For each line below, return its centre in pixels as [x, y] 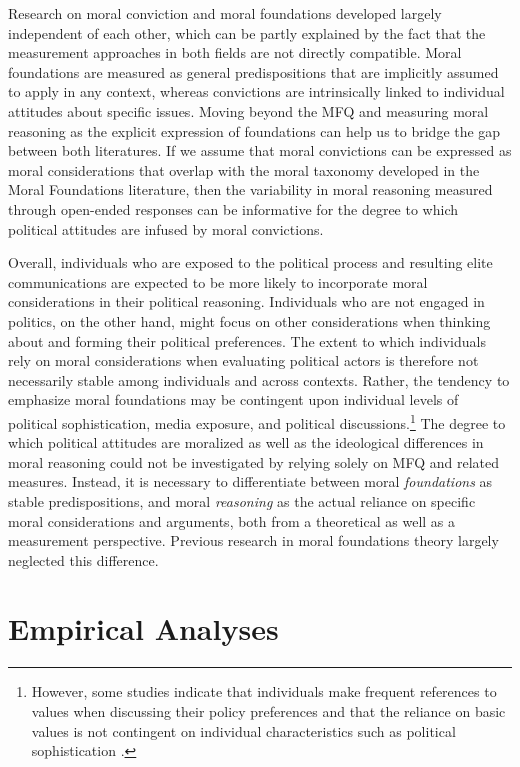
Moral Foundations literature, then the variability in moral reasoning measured [250, 189]
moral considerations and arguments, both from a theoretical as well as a [232, 520]
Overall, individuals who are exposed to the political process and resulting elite [250, 262]
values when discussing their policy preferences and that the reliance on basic [268, 711]
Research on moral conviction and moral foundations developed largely [225, 13]
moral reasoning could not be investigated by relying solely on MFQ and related [253, 461]
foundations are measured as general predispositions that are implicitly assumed [253, 71]
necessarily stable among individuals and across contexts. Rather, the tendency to [259, 379]
